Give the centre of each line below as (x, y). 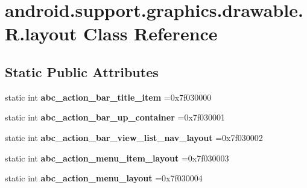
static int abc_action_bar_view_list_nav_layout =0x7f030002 (134, 137)
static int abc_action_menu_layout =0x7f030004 (104, 178)
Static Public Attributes (82, 71)
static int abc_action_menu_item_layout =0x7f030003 (117, 158)
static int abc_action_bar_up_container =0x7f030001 (115, 117)
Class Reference (150, 33)
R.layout (41, 33)
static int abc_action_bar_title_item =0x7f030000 (108, 97)
